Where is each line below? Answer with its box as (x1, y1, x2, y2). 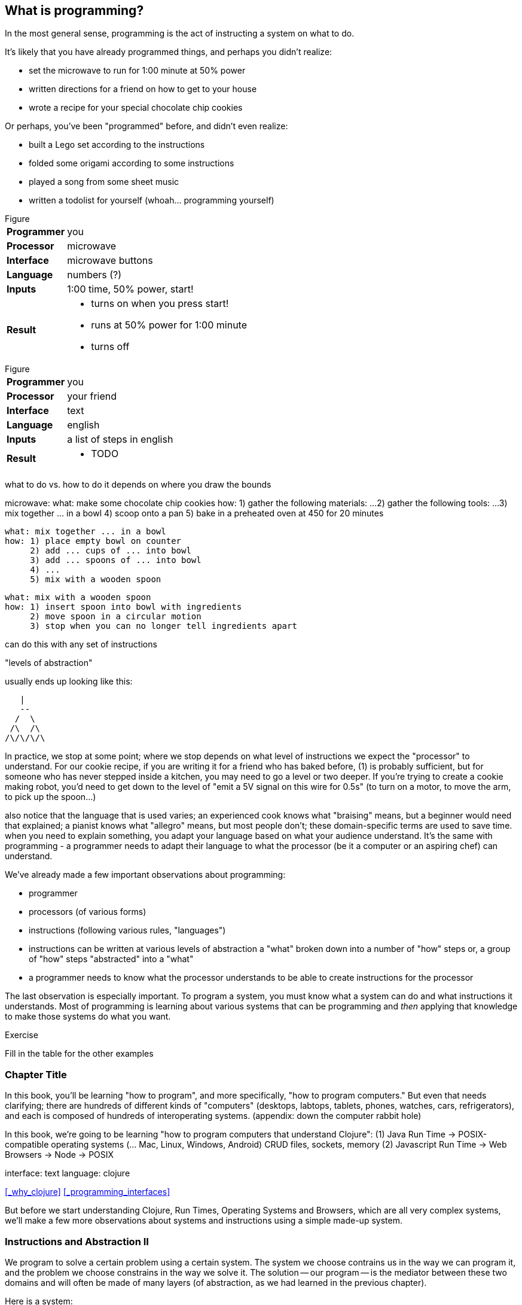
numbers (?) (67, 269, 122, 281)
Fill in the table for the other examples (5, 1048, 154, 1059)
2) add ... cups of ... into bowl (30, 546, 191, 556)
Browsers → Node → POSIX (5, 1149, 114, 1160)
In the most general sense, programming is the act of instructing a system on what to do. (5, 28, 355, 39)
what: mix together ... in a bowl (5, 527, 166, 537)
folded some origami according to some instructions (29, 158, 234, 169)
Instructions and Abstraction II (5, 1235, 149, 1248)
